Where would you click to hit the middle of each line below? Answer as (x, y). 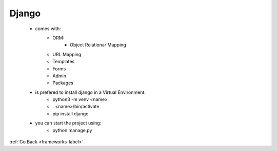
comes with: (48, 29)
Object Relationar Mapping (98, 45)
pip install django (71, 114)
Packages (63, 83)
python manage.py (72, 130)
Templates (64, 62)
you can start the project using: (68, 123)
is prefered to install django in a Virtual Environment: (90, 92)
